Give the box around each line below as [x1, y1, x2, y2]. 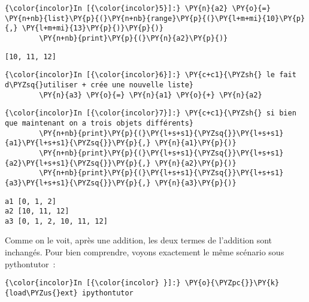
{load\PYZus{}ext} [5, 288, 78, 297]
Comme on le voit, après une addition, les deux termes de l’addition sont [5, 234, 272, 246]
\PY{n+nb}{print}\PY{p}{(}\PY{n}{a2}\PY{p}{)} [39, 33, 228, 42]
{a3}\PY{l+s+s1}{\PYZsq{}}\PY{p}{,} [5, 178, 151, 187]
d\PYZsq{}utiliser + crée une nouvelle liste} [5, 80, 193, 89]
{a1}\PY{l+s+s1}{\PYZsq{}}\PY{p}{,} [5, 139, 151, 148]
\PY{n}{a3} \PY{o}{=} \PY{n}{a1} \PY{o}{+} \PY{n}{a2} [39, 90, 262, 99]
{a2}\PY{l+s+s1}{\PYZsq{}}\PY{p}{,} [5, 158, 151, 167]
